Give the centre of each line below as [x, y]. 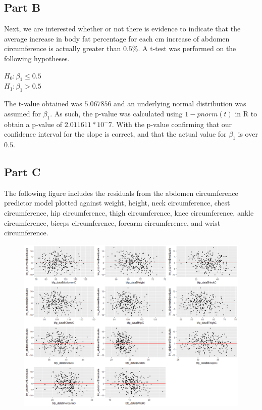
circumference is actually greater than [63, 48]
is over [248, 134]
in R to [246, 113]
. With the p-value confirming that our [172, 124]
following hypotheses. [37, 58]
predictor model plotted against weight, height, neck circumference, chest [117, 203]
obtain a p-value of [33, 124]
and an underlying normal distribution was [180, 104]
